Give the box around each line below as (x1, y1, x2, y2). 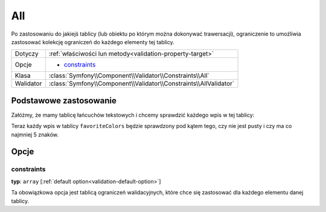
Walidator (14, 79, 42, 88)
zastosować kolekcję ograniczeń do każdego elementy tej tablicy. (11, 38, 174, 45)
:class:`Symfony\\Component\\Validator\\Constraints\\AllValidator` (48, 79, 235, 88)
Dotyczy (14, 50, 39, 58)
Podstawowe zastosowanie (11, 95, 117, 106)
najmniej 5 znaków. (11, 130, 59, 138)
